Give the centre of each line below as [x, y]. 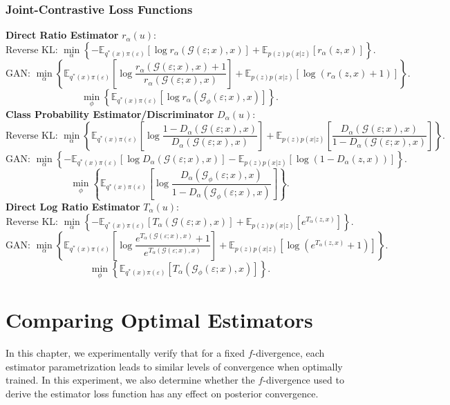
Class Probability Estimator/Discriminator [110, 114]
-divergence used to [303, 380]
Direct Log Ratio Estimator [73, 206]
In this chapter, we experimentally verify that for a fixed [125, 352]
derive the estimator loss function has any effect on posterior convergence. [162, 393]
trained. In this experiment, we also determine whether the [130, 380]
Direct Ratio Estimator [62, 35]
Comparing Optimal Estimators [159, 319]
